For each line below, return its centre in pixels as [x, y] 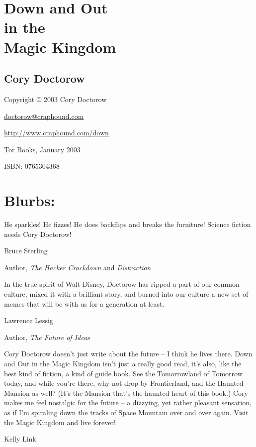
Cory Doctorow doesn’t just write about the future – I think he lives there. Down [128, 354]
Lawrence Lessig [29, 320]
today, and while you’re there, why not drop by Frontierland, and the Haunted [124, 383]
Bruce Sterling [26, 251]
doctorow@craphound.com [44, 116]
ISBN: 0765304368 [32, 166]
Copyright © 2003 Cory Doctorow [55, 99]
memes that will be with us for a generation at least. [84, 303]
